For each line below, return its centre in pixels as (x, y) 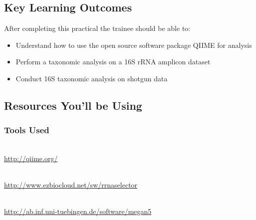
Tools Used (27, 130)
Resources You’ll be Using (73, 105)
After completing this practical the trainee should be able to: (97, 28)
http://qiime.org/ (31, 158)
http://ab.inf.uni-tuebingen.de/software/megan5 (78, 211)
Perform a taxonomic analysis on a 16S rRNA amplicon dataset (113, 62)
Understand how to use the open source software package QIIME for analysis (134, 45)
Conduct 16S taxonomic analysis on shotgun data (92, 78)
